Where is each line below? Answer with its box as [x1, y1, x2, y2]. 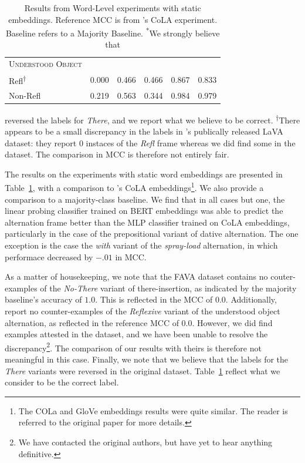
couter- [270, 270, 296, 283]
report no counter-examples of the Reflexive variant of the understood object [5, 304, 280, 317]
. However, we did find [192, 316, 273, 328]
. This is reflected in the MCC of [95, 293, 213, 306]
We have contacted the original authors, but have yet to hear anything [18, 435, 273, 448]
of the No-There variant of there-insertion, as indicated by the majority [40, 281, 297, 294]
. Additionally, [225, 293, 277, 306]
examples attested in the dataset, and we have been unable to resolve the [5, 328, 268, 340]
